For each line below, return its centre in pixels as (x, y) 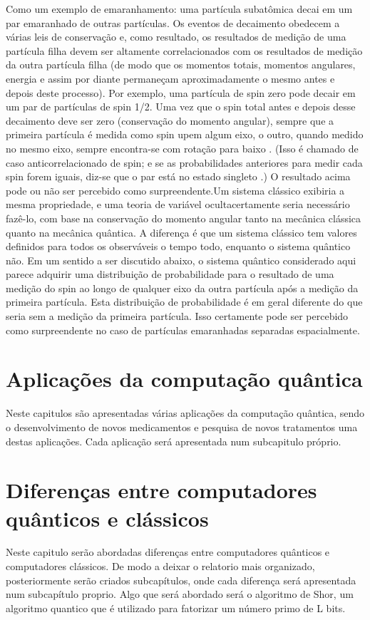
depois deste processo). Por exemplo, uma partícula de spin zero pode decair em (181, 92)
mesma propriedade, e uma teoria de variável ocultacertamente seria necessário (178, 204)
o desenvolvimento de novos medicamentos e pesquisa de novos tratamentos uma (182, 427)
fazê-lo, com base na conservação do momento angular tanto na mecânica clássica (184, 218)
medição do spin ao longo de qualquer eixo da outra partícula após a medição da (182, 288)
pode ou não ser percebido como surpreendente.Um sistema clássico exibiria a (175, 190)
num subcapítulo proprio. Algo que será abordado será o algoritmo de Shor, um (180, 594)
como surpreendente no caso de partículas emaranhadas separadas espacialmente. (183, 330)
